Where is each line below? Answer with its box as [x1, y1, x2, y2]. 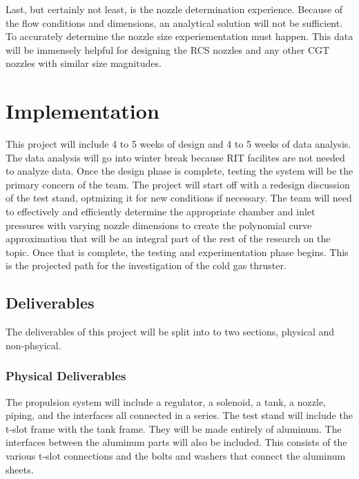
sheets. [6, 462, 34, 476]
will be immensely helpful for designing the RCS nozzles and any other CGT [6, 42, 330, 57]
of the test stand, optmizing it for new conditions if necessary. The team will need [6, 190, 352, 205]
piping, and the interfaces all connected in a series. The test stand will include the [6, 408, 353, 422]
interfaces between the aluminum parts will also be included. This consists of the [6, 435, 347, 449]
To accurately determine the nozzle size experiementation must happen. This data [6, 29, 353, 43]
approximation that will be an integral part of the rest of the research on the [6, 231, 331, 246]
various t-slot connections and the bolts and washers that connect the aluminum [6, 449, 346, 463]
